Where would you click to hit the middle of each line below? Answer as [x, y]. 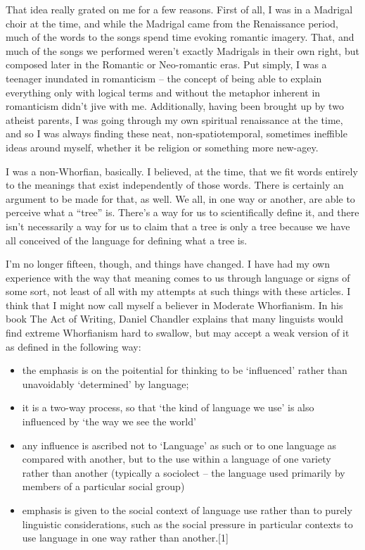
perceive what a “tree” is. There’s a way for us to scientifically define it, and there [182, 212]
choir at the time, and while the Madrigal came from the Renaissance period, [172, 23]
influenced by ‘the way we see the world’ [109, 421]
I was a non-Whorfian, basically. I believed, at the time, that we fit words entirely [182, 171]
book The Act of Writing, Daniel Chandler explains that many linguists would [175, 319]
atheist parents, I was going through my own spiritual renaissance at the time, [174, 119]
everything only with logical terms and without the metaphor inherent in [163, 92]
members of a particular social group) [103, 486]
